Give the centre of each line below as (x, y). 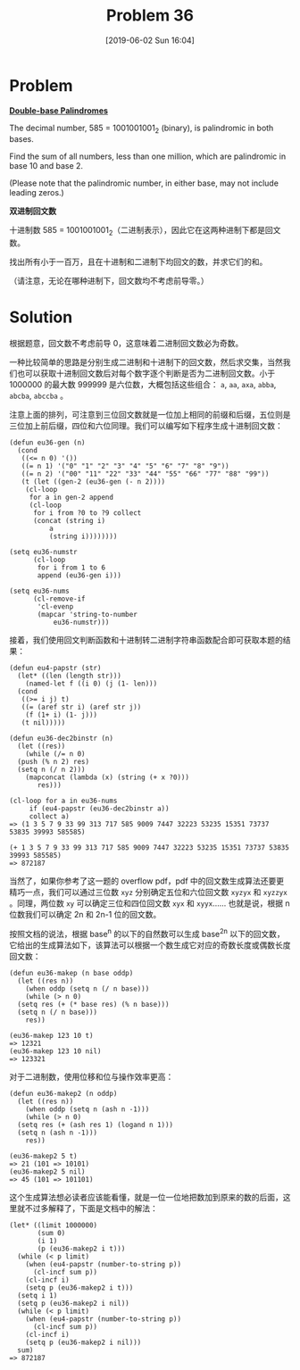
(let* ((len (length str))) (70, 676)
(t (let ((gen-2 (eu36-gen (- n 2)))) (93, 482)
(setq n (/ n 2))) (52, 770)
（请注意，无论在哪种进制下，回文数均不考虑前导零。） (109, 281)
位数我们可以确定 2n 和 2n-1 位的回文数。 (85, 915)
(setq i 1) (37, 1295)
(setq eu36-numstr (43, 552)
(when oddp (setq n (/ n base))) (87, 988)
